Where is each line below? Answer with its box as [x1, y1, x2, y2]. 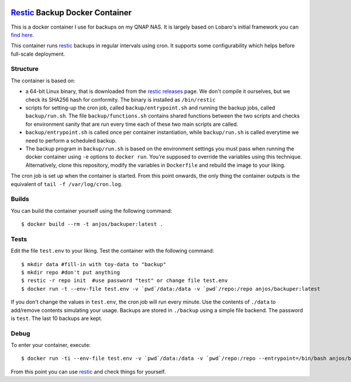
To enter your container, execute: [11, 342, 91, 349]
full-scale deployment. [11, 50, 66, 57]
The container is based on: [11, 77, 75, 84]
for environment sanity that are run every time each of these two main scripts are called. [25, 121, 239, 128]
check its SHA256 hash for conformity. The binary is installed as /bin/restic [25, 96, 216, 103]
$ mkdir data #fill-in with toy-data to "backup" [21, 261, 167, 267]
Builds [11, 195, 29, 203]
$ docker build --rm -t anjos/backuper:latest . [21, 221, 163, 228]
